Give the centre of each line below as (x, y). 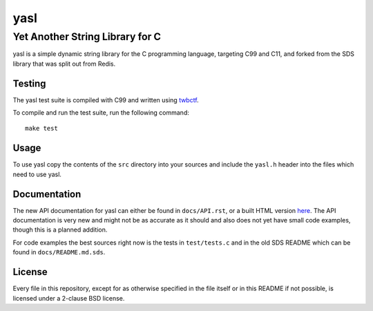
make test (41, 129)
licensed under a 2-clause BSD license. (69, 298)
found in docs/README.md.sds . (59, 252)
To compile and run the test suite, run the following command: (101, 113)
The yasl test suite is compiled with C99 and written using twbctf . (106, 100)
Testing (29, 83)
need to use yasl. (37, 174)
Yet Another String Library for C (87, 37)
